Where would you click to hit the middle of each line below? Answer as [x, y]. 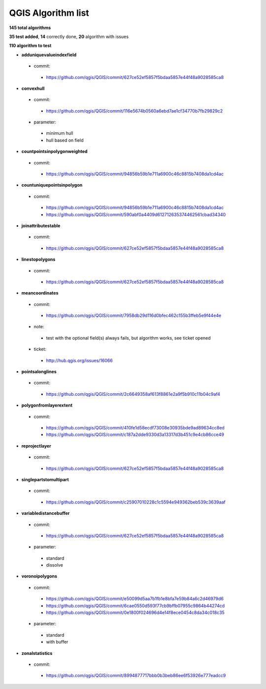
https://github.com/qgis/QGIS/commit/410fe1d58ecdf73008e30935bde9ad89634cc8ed [135, 428]
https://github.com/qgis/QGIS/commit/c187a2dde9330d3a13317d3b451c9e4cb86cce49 [135, 435]
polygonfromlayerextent [47, 405]
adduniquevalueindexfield [49, 55]
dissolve [55, 565]
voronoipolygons [39, 576]
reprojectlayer [36, 446]
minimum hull [60, 133]
